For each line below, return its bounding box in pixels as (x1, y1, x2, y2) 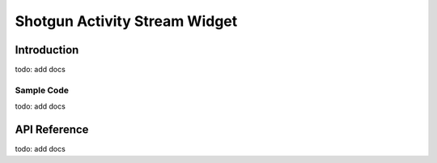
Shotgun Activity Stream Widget (15, 12, 238, 30)
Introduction (15, 43, 79, 57)
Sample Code (15, 84, 69, 96)
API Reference (15, 122, 89, 137)
